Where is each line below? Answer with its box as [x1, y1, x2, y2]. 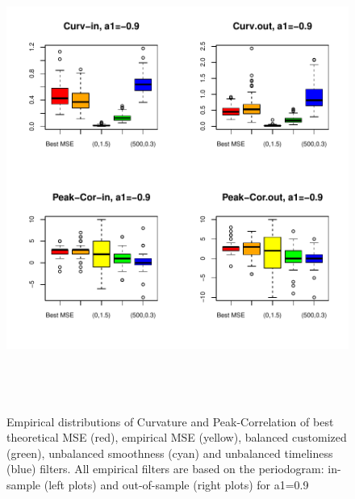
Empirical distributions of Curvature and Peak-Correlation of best [6, 413, 334, 430]
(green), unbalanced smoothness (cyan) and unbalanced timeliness [6, 444, 333, 461]
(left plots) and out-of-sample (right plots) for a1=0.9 [44, 476, 309, 493]
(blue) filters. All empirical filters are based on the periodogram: [6, 460, 324, 477]
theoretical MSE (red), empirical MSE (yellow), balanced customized [6, 429, 347, 446]
